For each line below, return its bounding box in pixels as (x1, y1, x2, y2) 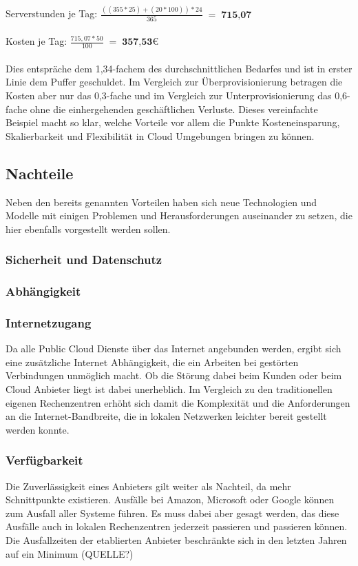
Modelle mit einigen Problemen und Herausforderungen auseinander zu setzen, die (6, 208, 352, 223)
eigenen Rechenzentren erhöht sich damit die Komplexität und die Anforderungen (6, 395, 350, 410)
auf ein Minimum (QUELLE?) (6, 546, 134, 560)
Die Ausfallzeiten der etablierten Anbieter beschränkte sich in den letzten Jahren (6, 533, 347, 547)
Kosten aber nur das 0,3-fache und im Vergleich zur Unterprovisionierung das (6, 88, 332, 103)
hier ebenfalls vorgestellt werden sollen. (6, 221, 171, 236)
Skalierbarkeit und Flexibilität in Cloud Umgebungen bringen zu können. (6, 128, 315, 143)
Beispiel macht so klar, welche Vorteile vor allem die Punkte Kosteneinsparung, (6, 115, 340, 130)
